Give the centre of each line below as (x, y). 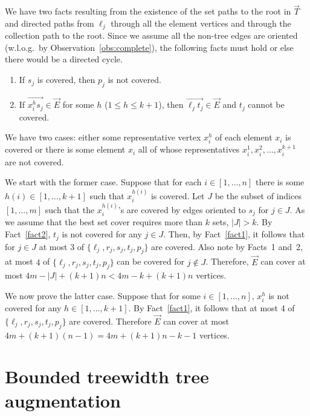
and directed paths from (50, 23)
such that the (70, 210)
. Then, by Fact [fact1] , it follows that (234, 234)
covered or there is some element (65, 149)
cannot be (266, 104)
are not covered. (34, 161)
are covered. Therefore (110, 321)
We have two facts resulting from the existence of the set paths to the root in (148, 11)
